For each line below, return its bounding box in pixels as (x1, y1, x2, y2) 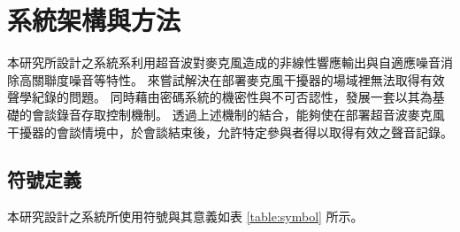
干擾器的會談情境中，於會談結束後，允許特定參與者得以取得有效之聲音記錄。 (7, 122, 453, 141)
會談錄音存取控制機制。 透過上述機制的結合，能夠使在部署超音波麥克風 (31, 104, 445, 123)
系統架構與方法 (7, 2, 181, 38)
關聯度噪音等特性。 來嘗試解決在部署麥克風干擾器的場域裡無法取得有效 (31, 70, 445, 89)
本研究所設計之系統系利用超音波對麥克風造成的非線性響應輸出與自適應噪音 (7, 53, 441, 72)
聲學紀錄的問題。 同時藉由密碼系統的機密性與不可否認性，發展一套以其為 (7, 88, 433, 106)
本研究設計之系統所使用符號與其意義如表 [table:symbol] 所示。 (7, 207, 364, 226)
